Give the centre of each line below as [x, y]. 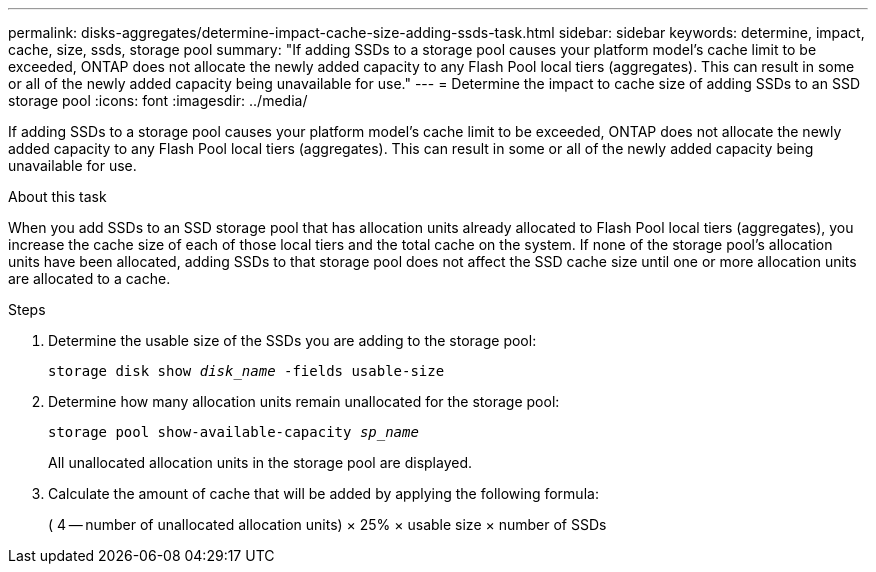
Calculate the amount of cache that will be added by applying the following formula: [323, 493]
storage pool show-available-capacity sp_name [233, 432]
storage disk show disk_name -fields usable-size [246, 371]
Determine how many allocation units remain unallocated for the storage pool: [304, 401]
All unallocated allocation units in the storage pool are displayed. [260, 462]
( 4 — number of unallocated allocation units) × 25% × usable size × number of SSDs [327, 524]
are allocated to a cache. [89, 278]
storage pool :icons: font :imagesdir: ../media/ [158, 100]
